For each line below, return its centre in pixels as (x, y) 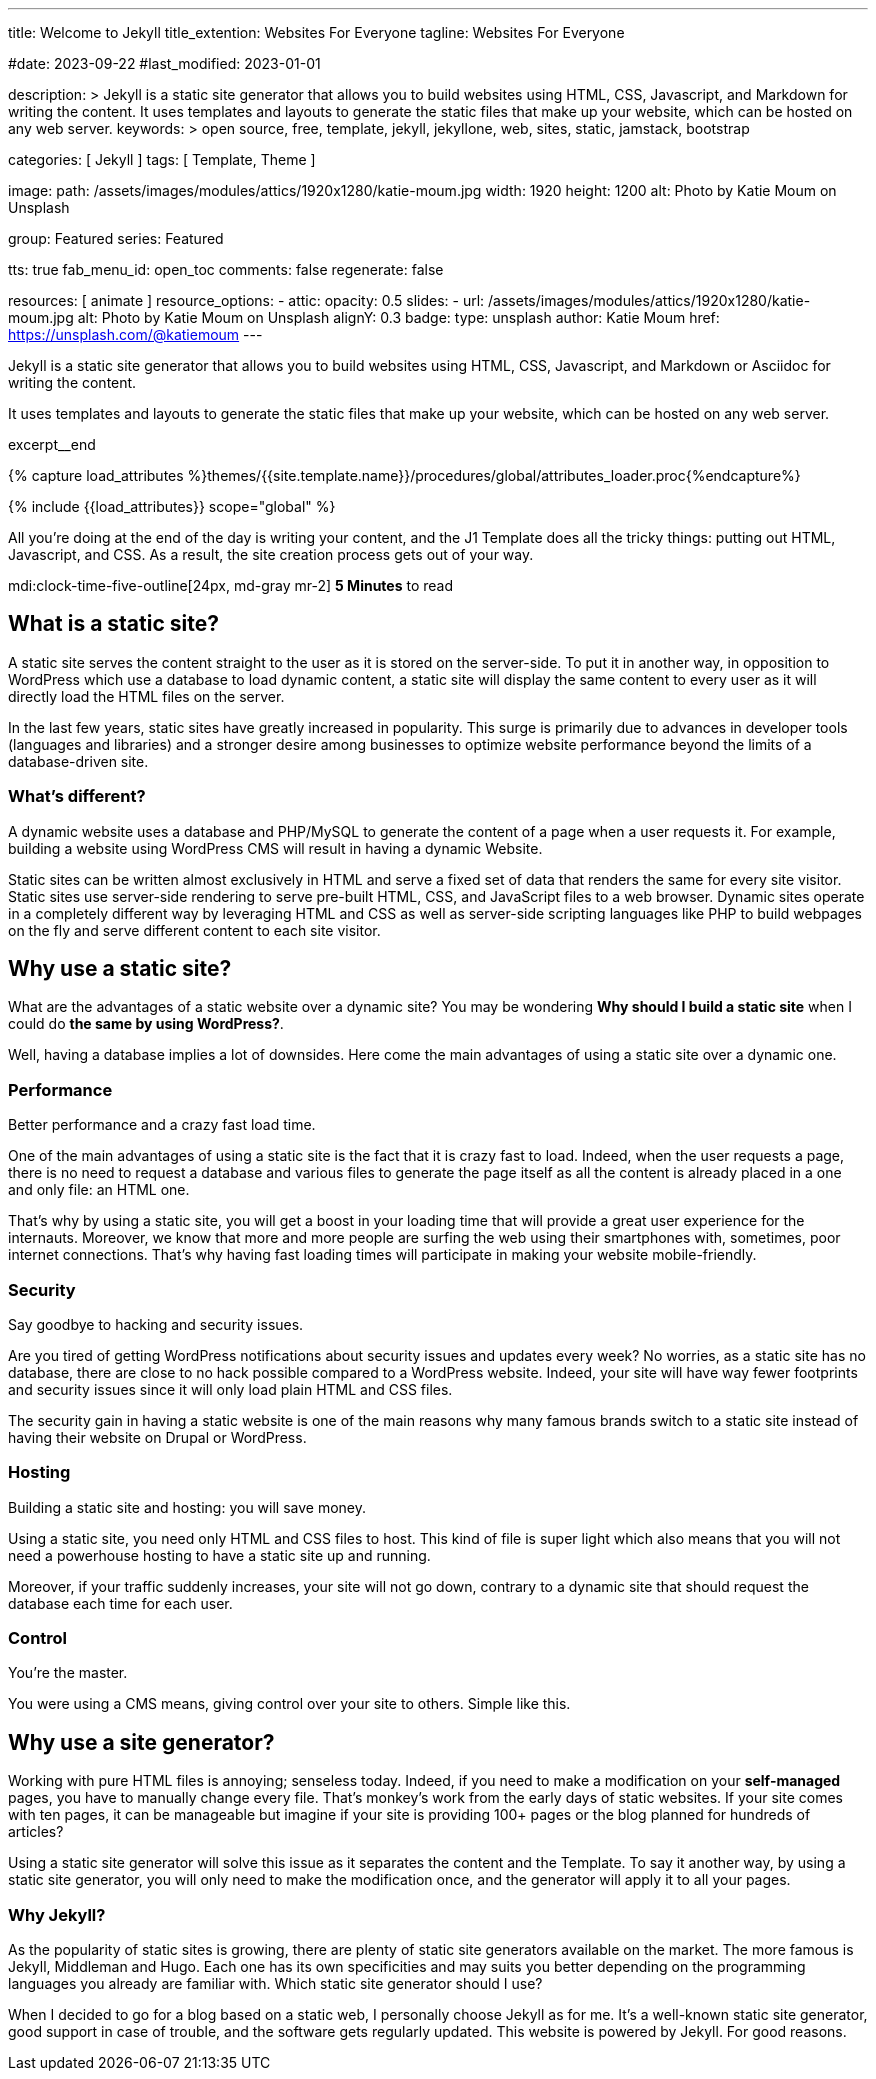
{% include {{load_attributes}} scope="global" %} (172, 506)
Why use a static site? (120, 969)
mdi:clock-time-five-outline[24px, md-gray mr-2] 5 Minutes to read (231, 585)
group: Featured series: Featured (116, 238)
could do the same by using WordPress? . (146, 1024)
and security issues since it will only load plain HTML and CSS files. (230, 1389)
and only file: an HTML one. (99, 1190)
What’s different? (77, 796)
